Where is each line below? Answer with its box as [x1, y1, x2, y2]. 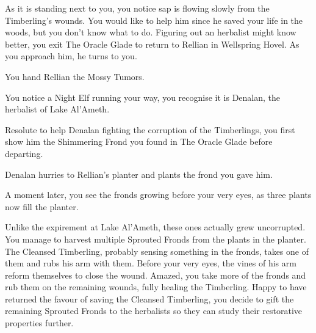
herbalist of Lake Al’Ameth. [5, 103, 110, 115]
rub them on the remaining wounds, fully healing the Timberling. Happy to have [5, 280, 307, 293]
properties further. [5, 317, 74, 329]
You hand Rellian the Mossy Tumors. [5, 70, 145, 82]
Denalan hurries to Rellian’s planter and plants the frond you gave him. [5, 167, 273, 180]
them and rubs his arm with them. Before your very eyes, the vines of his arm [5, 257, 296, 269]
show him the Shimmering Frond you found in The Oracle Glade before [5, 135, 273, 148]
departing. [5, 147, 43, 159]
